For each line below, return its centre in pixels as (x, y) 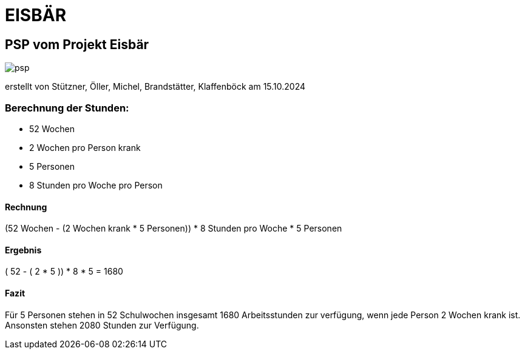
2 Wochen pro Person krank (85, 147)
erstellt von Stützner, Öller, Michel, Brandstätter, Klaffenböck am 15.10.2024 (155, 87)
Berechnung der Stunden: (67, 108)
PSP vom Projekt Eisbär (77, 44)
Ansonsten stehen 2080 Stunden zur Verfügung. (102, 325)
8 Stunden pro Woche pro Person (96, 185)
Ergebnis (23, 250)
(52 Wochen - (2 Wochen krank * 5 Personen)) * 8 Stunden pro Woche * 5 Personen (174, 229)
